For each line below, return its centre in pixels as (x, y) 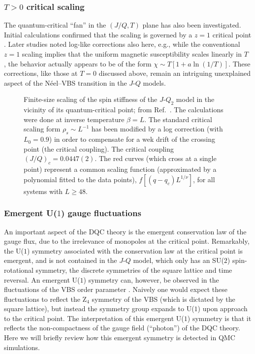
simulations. (22, 347)
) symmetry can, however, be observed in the (151, 279)
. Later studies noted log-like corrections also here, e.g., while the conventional (122, 44)
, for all (204, 179)
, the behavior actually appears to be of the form (78, 63)
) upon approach (223, 308)
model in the (195, 99)
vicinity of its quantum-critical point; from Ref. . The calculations (124, 110)
